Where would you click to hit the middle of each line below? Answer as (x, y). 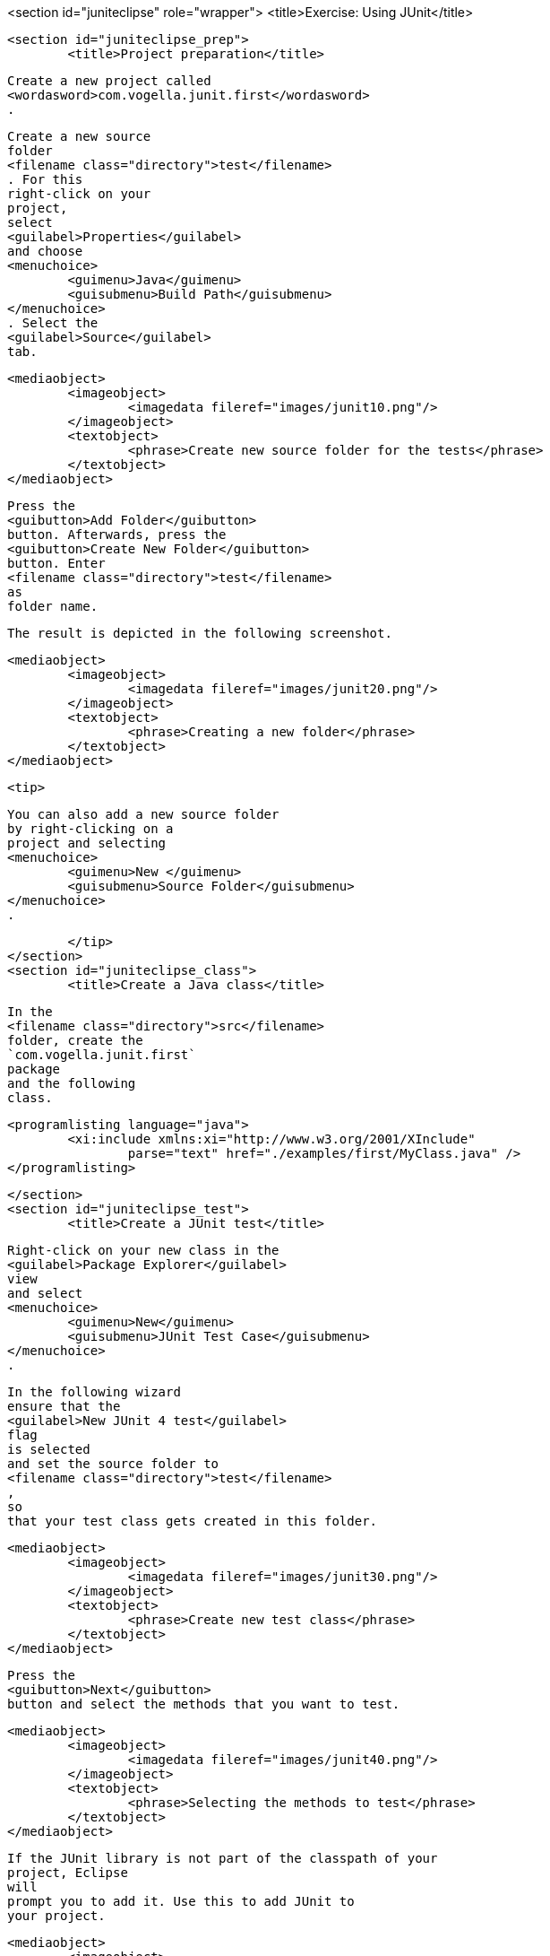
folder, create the (75, 1040)
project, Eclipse (68, 1873)
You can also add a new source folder (143, 814)
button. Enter (56, 563)
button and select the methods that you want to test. (204, 1704)
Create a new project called (109, 81)
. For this (45, 179)
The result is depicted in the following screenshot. (200, 633)
